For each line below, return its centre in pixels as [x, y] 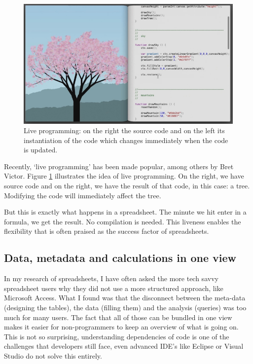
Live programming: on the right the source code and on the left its [124, 130]
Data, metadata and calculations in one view [120, 258]
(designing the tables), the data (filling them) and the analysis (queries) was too [125, 308]
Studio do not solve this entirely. [53, 356]
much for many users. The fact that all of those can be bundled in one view [118, 317]
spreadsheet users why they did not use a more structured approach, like [114, 288]
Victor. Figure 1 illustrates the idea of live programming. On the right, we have [124, 176]
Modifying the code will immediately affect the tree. [83, 195]
